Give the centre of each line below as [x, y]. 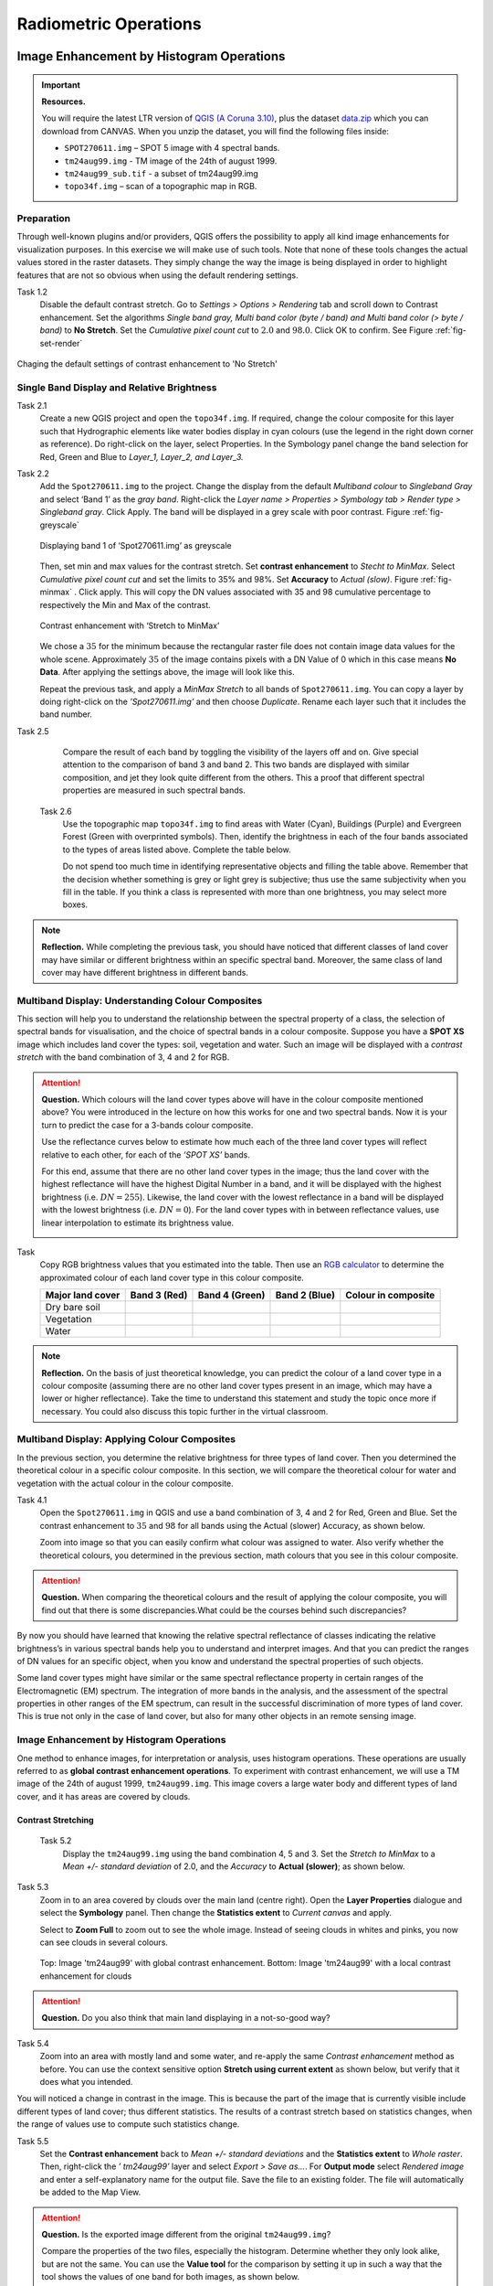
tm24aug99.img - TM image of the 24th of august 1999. [171, 161]
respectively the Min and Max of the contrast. [126, 604]
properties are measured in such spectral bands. [154, 790]
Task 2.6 [56, 811]
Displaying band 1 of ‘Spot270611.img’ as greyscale [136, 545]
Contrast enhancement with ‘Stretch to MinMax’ [130, 625]
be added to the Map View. [90, 2192]
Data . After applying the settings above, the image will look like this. [168, 672]
